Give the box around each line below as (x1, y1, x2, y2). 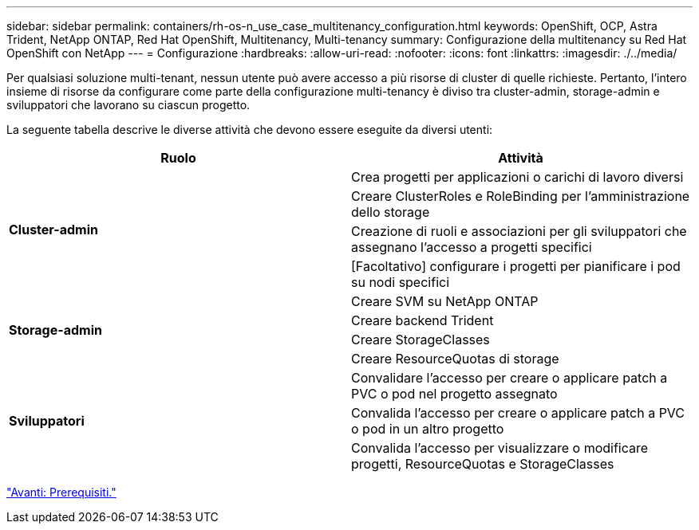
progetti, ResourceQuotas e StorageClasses (351, 456, 614, 472)
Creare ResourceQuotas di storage (351, 351, 559, 367)
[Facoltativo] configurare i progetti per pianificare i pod (351, 258, 681, 274)
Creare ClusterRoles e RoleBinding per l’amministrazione (351, 188, 690, 204)
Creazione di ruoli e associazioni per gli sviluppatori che (351, 223, 687, 239)
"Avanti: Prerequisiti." (6, 485, 116, 499)
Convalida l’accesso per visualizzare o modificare (351, 440, 649, 456)
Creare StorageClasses (351, 332, 490, 347)
